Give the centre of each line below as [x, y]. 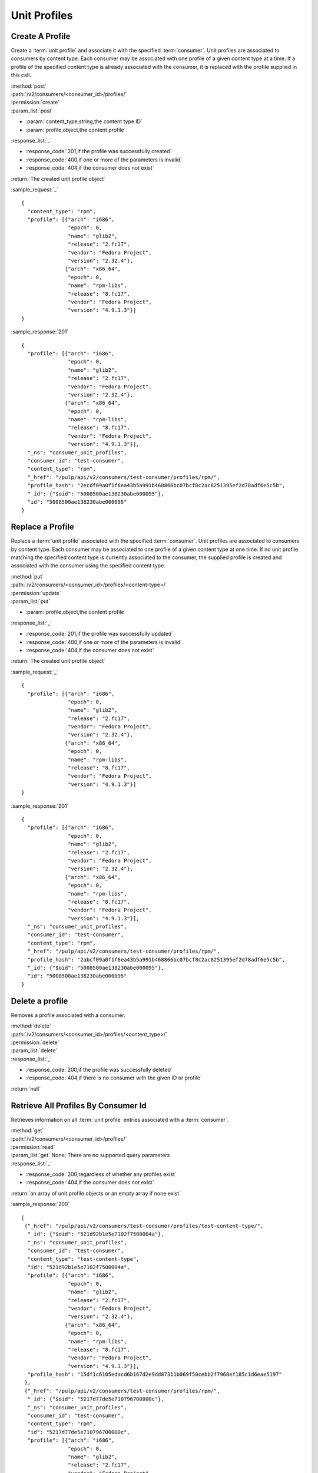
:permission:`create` [35, 103]
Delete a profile [39, 1001]
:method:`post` [29, 86]
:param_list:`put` [31, 602]
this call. [21, 75]
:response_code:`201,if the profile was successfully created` [99, 151]
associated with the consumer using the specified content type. [88, 566]
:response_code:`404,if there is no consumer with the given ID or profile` [114, 1078]
